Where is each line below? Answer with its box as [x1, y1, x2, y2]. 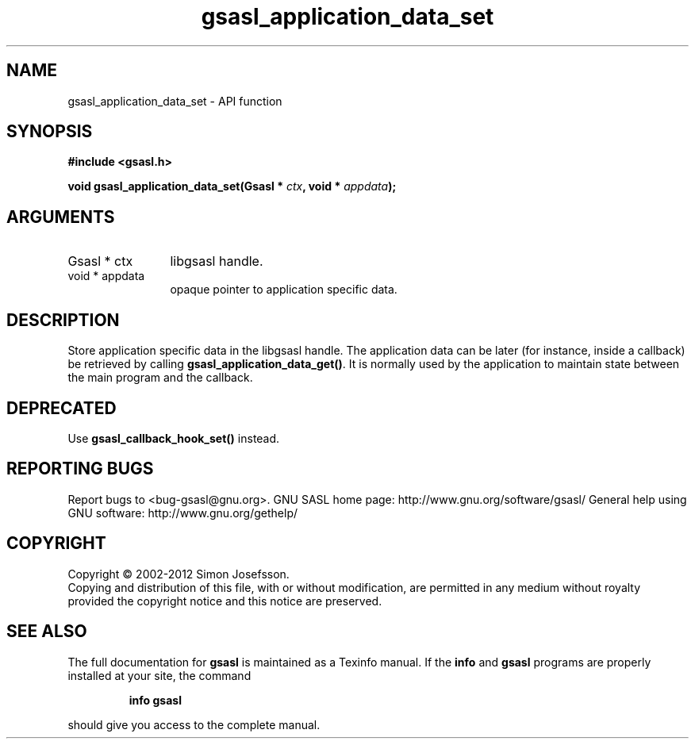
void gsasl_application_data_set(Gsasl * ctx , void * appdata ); [67, 179, 397, 194]
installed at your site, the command [67, 668, 252, 682]
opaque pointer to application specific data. [170, 282, 397, 297]
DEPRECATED [6, 397, 117, 418]
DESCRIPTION [6, 309, 120, 330]
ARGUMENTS [6, 206, 115, 227]
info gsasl [129, 693, 182, 707]
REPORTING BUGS [6, 459, 154, 479]
